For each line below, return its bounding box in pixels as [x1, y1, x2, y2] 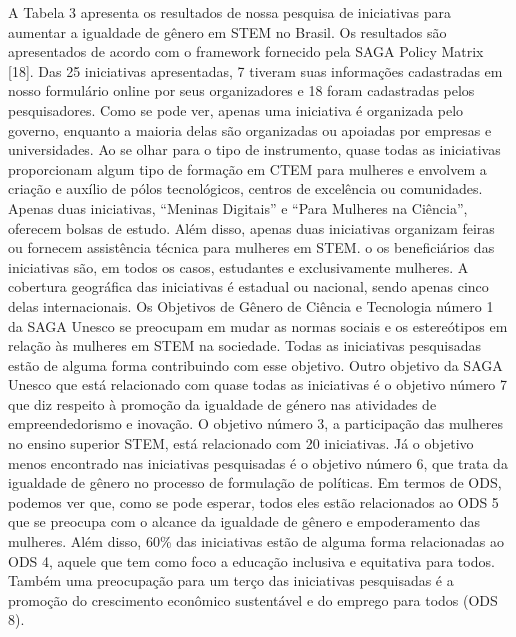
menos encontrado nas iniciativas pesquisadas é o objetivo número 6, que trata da [8, 452, 508, 473]
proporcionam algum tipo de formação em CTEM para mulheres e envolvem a [8, 158, 487, 179]
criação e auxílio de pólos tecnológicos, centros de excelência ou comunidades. [8, 178, 483, 199]
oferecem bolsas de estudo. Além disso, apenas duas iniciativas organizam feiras [8, 217, 495, 238]
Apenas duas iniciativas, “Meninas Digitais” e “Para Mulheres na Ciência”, [8, 197, 468, 218]
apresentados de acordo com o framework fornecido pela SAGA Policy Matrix [8, 41, 484, 62]
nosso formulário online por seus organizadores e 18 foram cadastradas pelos [8, 80, 475, 101]
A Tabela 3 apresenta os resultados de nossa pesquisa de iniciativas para [8, 2, 451, 22]
